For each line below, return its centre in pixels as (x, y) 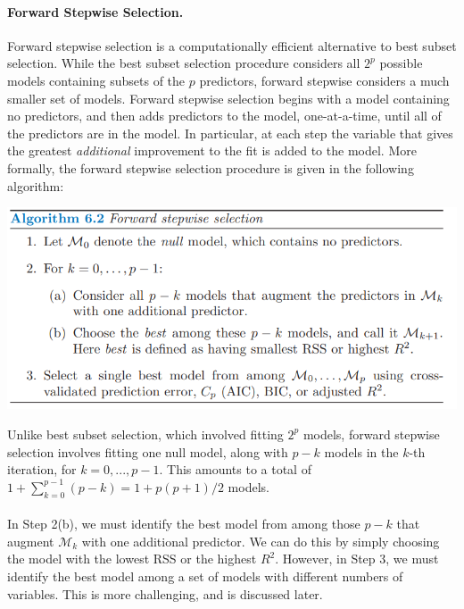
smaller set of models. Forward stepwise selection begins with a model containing (228, 98)
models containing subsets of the (96, 80)
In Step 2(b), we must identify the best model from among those (184, 524)
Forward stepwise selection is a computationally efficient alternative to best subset (232, 45)
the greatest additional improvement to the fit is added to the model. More (212, 150)
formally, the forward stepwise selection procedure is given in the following (211, 167)
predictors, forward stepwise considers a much (324, 80)
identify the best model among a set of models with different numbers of (205, 576)
